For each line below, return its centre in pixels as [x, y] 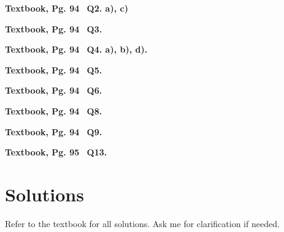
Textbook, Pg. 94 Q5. [54, 69]
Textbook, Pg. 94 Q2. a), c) [67, 8]
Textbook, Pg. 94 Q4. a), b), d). [76, 49]
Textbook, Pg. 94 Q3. [54, 28]
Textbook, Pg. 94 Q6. [54, 90]
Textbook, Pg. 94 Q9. [54, 131]
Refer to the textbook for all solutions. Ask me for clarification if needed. [142, 223]
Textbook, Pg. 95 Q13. [56, 152]
